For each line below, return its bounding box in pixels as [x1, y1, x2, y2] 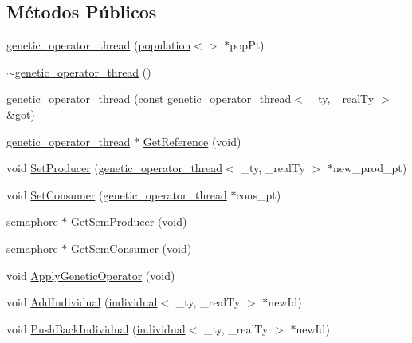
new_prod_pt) [332, 160, 407, 176]
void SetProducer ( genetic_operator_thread [6, 160, 223, 176]
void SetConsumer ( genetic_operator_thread [6, 186, 227, 203]
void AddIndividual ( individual [6, 294, 158, 310]
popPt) [230, 37, 265, 53]
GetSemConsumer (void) [71, 239, 192, 256]
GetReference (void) [143, 132, 241, 149]
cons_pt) [236, 186, 281, 203]
